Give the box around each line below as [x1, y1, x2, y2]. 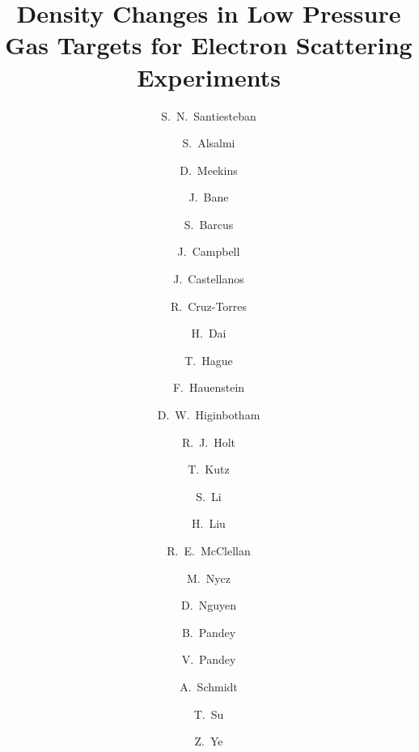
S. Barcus [184, 215, 234, 232]
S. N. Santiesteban [161, 107, 256, 124]
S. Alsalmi [182, 134, 235, 151]
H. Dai [191, 325, 226, 342]
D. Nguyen [181, 597, 236, 614]
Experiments [137, 60, 281, 93]
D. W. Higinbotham [157, 406, 260, 423]
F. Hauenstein [172, 379, 245, 396]
